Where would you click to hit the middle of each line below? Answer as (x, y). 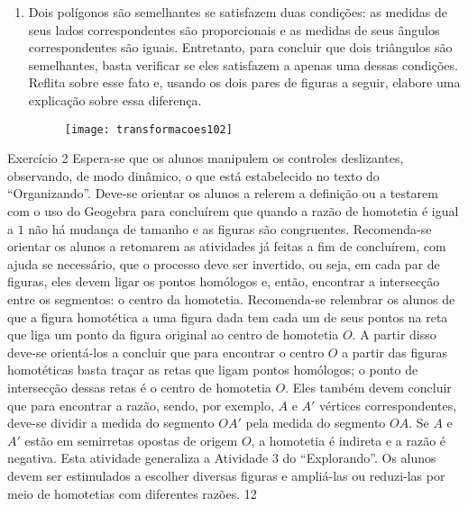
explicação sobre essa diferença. (115, 99)
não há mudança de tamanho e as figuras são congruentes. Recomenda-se (230, 228)
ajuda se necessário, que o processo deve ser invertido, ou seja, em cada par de (224, 263)
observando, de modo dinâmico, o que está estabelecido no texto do (193, 175)
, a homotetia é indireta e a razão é (349, 440)
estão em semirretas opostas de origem (131, 440)
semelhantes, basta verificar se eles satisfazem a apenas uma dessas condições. (243, 64)
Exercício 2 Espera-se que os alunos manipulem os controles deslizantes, (206, 158)
